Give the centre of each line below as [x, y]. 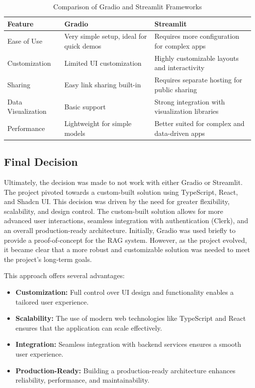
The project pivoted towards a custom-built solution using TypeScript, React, [121, 192]
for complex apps [180, 46]
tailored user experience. [52, 301]
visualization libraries [187, 111]
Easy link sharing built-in [103, 85]
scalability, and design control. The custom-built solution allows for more [114, 211]
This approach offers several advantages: [64, 275]
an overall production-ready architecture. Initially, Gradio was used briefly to [120, 230]
